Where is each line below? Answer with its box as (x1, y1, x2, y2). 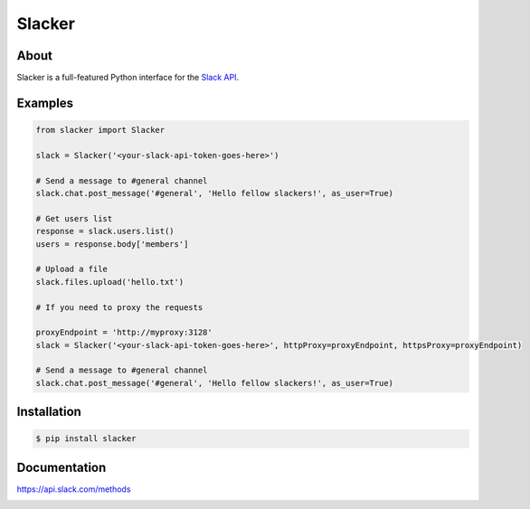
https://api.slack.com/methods (16, 484, 131, 495)
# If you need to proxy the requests (35, 302, 203, 312)
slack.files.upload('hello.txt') (35, 277, 185, 287)
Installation (16, 404, 81, 419)
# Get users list (35, 213, 113, 223)
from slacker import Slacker (35, 125, 166, 136)
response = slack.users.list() (35, 226, 175, 237)
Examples (16, 95, 74, 110)
